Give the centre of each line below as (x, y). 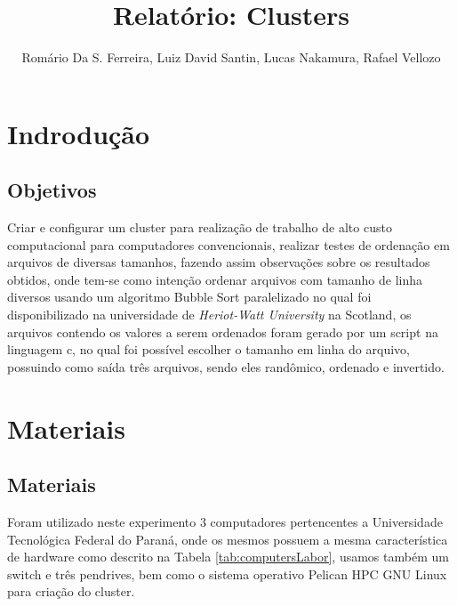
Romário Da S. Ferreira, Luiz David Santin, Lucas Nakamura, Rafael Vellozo (231, 57)
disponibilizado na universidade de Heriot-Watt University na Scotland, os (209, 315)
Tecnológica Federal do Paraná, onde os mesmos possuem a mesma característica (228, 539)
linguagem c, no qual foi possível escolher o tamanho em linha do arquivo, (208, 349)
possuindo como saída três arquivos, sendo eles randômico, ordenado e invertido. (226, 366)
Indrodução (79, 133)
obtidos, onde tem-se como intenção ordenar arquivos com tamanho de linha (215, 279)
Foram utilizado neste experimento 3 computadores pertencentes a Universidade (225, 522)
